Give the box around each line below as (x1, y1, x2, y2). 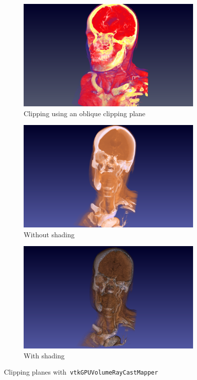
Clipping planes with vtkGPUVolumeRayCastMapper (4, 367, 158, 377)
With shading (24, 350, 65, 360)
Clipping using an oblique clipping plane (24, 108, 146, 118)
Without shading (24, 229, 75, 239)
